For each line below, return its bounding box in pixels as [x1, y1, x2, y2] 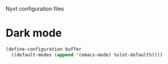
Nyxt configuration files [5, 5, 65, 12]
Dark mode [5, 27, 62, 40]
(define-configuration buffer [5, 46, 82, 52]
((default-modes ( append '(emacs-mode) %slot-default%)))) [11, 51, 163, 58]
